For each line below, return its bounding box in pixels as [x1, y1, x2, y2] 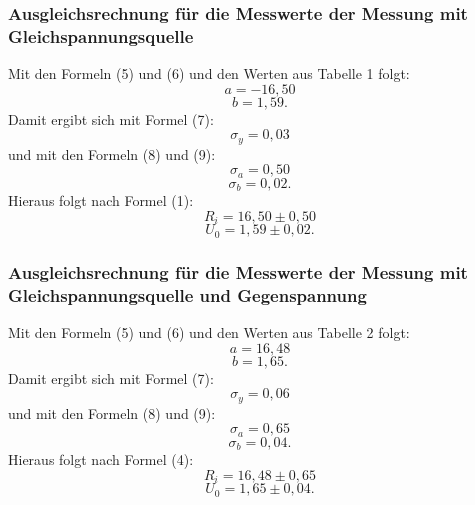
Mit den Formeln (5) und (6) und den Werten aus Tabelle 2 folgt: [8, 321, 410, 342]
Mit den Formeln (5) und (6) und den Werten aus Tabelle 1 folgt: [8, 63, 410, 84]
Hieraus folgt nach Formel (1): [8, 190, 194, 211]
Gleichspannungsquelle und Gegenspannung [8, 282, 367, 307]
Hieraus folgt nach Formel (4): [8, 449, 194, 470]
